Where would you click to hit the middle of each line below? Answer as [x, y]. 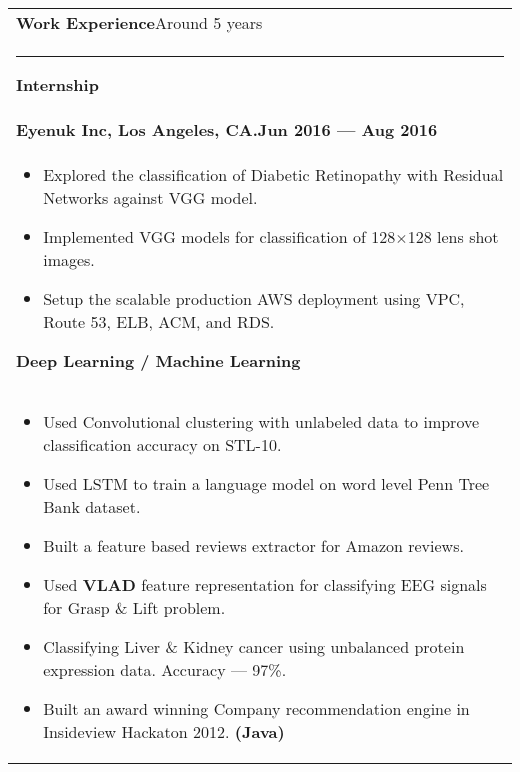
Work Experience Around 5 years [139, 22]
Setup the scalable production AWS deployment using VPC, [254, 298]
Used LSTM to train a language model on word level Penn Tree [266, 483]
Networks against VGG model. [150, 197]
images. [69, 259]
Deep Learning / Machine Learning [158, 360]
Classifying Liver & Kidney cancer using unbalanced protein [254, 646]
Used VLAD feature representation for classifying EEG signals [265, 584]
